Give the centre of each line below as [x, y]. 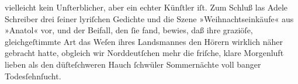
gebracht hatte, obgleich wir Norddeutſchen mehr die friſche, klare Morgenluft [144, 53]
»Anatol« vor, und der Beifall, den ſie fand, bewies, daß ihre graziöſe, [129, 30]
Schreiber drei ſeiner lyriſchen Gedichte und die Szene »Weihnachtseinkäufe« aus [149, 18]
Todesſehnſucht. [33, 76]
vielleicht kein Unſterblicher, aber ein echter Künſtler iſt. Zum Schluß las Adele [146, 7]
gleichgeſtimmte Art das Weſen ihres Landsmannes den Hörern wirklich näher [144, 41]
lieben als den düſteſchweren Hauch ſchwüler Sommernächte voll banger [133, 64]
